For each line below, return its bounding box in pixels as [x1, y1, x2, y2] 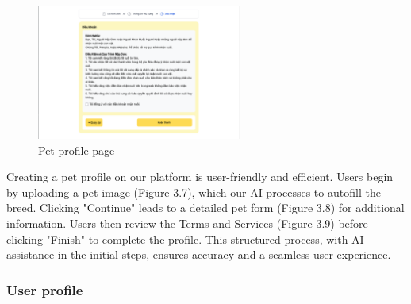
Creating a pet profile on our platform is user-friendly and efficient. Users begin [6, 168, 394, 185]
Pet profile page [38, 141, 115, 158]
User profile [6, 279, 83, 299]
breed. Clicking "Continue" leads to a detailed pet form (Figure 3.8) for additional [6, 199, 405, 216]
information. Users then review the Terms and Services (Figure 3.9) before [6, 214, 368, 231]
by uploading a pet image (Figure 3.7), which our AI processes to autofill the [6, 183, 381, 200]
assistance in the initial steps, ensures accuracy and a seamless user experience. [6, 246, 391, 263]
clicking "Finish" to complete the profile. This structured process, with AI [6, 230, 364, 247]
